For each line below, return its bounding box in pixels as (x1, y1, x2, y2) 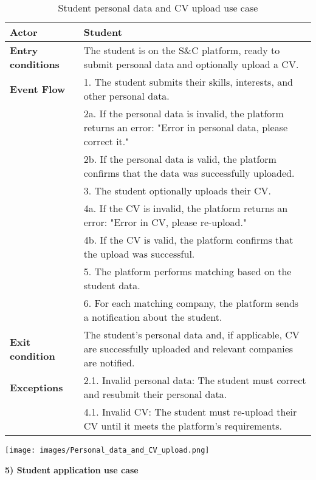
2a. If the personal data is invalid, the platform (83, 106, 284, 120)
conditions (10, 57, 60, 71)
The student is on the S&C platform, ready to (83, 43, 280, 57)
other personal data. (83, 89, 170, 103)
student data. (83, 278, 140, 292)
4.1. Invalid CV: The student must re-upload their (83, 405, 297, 419)
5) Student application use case (5, 463, 139, 476)
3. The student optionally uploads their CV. (83, 183, 271, 197)
